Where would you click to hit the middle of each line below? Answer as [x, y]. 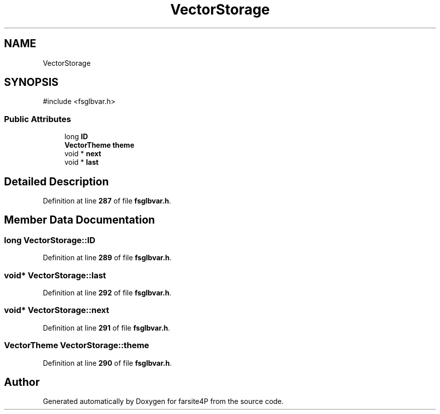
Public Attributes [38, 119]
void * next [83, 154]
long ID [76, 137]
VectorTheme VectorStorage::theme [77, 345]
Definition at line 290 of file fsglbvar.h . [107, 363]
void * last [82, 162]
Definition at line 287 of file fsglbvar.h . [107, 201]
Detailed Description [57, 181]
